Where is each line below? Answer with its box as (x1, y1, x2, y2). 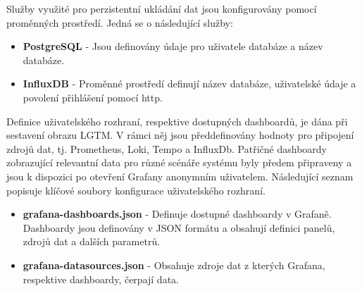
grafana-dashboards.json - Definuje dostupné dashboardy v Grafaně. (23, 206, 332, 221)
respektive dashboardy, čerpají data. (23, 271, 179, 286)
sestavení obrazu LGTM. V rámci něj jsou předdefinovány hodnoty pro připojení (6, 128, 354, 142)
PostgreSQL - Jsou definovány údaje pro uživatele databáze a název (23, 39, 323, 54)
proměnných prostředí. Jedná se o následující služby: (6, 15, 233, 30)
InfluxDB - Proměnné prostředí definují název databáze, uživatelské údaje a (23, 76, 356, 91)
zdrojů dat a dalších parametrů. (23, 234, 161, 249)
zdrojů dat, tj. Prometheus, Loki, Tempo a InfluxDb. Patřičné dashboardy (6, 141, 327, 156)
